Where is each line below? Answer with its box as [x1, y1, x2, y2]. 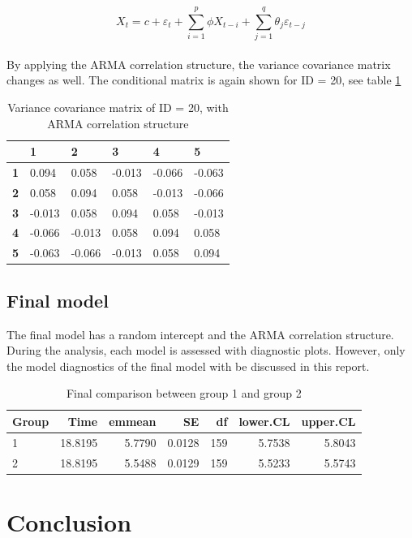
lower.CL [238, 412, 290, 429]
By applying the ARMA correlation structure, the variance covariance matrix [6, 55, 391, 72]
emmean [109, 412, 157, 429]
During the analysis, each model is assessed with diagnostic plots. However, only [6, 342, 406, 359]
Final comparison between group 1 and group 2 [66, 385, 302, 402]
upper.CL [301, 412, 356, 429]
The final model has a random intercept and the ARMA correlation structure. [6, 325, 394, 342]
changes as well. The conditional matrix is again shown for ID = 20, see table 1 [6, 71, 401, 88]
